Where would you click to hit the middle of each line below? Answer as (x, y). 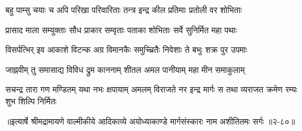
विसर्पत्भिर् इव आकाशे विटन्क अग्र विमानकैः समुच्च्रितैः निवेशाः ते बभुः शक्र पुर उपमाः (126, 49)
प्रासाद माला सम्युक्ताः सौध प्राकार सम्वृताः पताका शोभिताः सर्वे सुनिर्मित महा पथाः (121, 29)
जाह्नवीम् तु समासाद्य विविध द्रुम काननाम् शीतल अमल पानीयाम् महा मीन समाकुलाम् (125, 69)
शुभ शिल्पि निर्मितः (31, 100)
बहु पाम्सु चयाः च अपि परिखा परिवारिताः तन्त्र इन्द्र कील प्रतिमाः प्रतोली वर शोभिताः (124, 9)
